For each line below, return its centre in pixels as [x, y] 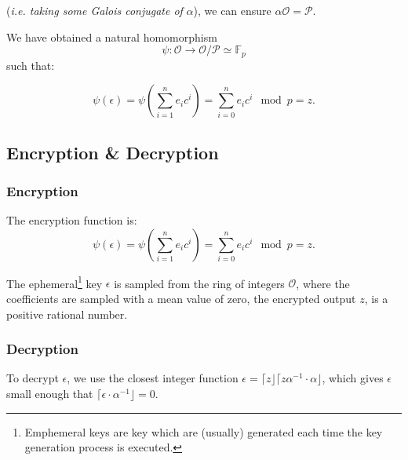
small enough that [50, 394]
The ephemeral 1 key [55, 282]
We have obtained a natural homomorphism [112, 37]
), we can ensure [232, 10]
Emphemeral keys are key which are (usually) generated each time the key [204, 431]
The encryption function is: [72, 220]
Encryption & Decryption [113, 152]
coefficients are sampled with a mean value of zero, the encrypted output [181, 299]
